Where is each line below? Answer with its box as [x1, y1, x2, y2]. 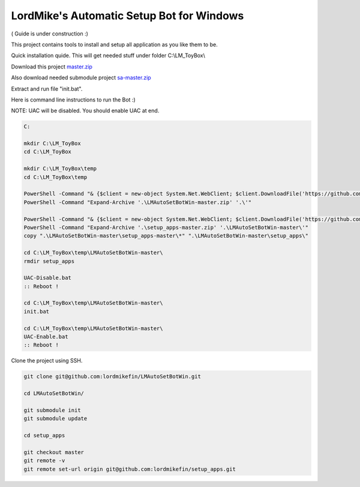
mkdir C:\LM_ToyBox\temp [23, 165, 97, 172]
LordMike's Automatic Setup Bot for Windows [11, 9, 244, 22]
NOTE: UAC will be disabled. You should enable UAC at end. [11, 107, 160, 114]
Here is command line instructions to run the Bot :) [11, 96, 136, 103]
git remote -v [23, 457, 65, 464]
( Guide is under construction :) [11, 30, 88, 37]
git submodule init [23, 407, 81, 414]
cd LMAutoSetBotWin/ [23, 390, 84, 397]
